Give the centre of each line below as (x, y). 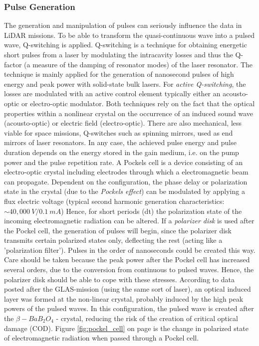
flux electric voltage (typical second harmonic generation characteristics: (114, 201)
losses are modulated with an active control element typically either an (112, 93)
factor (13, 64)
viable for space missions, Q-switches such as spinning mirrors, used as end (119, 132)
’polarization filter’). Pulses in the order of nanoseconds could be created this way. (130, 250)
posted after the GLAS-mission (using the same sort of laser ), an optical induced (128, 289)
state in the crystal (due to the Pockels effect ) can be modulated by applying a (125, 191)
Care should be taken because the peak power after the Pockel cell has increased (127, 259)
